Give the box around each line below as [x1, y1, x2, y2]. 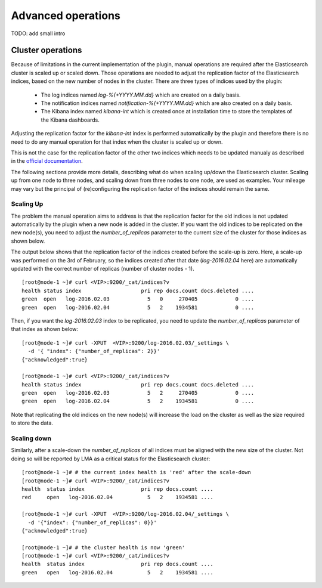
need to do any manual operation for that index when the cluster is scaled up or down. [11, 138, 223, 146]
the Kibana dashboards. [41, 116, 100, 123]
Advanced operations [11, 9, 120, 22]
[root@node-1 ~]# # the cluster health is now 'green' [21, 544, 185, 551]
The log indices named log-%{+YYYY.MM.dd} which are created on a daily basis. [41, 91, 241, 98]
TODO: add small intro [11, 30, 66, 37]
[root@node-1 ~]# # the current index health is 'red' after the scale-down [21, 469, 252, 476]
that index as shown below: [11, 326, 79, 333]
